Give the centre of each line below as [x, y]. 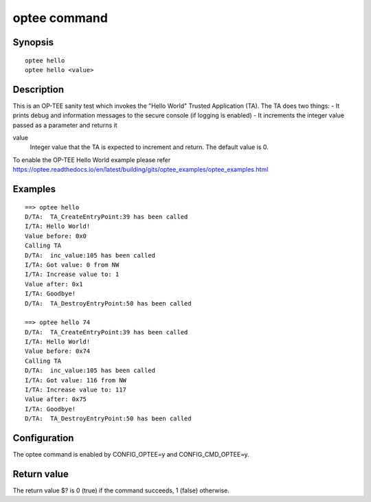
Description [38, 89]
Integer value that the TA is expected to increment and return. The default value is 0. [149, 147]
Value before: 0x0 [56, 236]
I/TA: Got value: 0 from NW [72, 265]
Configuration [43, 438]
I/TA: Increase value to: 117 [76, 390]
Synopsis [33, 42]
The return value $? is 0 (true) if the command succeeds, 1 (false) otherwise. [121, 490]
